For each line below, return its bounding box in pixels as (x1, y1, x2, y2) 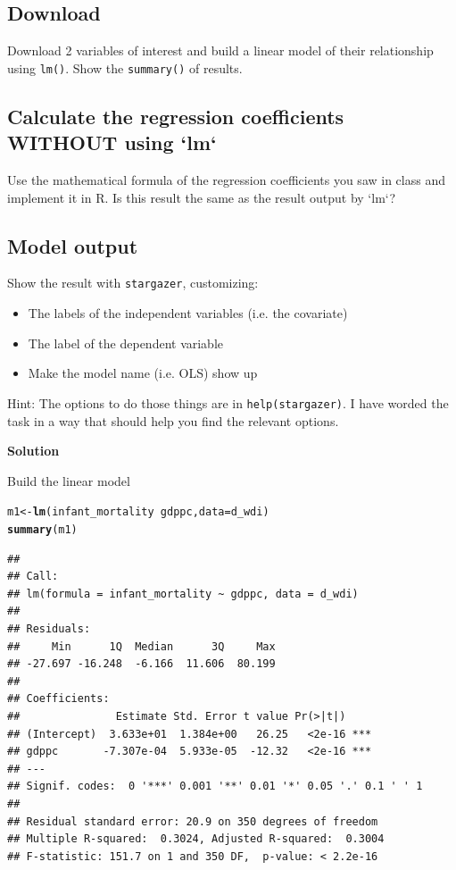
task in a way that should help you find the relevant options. (7, 411, 339, 430)
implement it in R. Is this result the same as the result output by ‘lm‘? (7, 188, 396, 206)
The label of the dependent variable (28, 333, 224, 352)
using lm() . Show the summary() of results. (7, 58, 243, 77)
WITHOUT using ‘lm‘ (7, 129, 217, 156)
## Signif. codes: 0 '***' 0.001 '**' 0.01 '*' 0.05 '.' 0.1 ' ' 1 (7, 780, 423, 793)
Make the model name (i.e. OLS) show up (28, 364, 258, 382)
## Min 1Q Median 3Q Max (7, 640, 276, 653)
